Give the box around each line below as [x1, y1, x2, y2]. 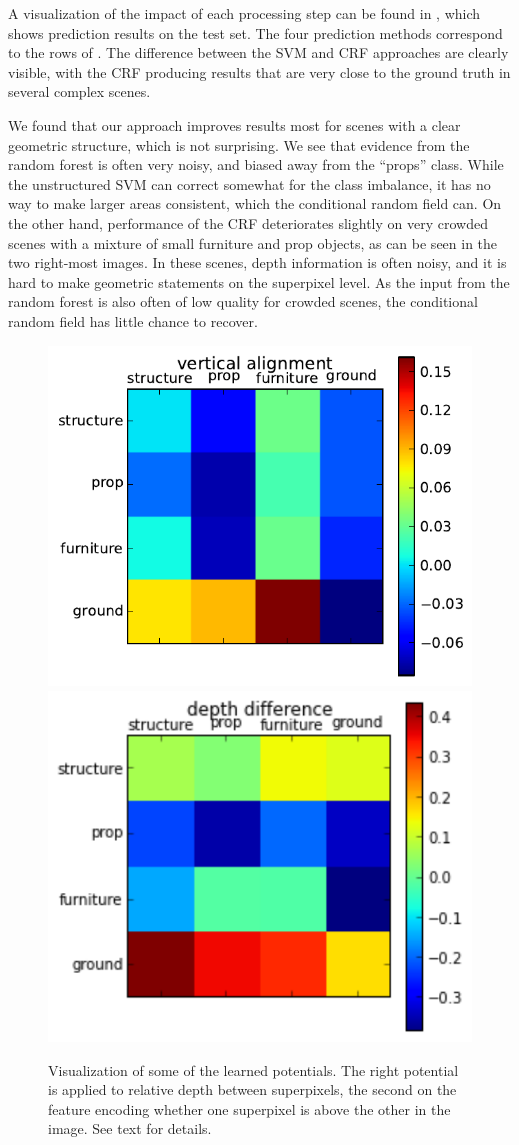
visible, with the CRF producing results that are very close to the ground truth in [8, 61, 511, 82]
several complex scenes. [8, 81, 151, 102]
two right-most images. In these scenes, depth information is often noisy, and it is [8, 252, 507, 273]
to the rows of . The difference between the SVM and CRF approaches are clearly [8, 42, 509, 63]
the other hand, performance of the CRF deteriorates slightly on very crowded [8, 212, 488, 233]
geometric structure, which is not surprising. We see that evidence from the [8, 134, 470, 155]
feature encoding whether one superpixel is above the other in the [48, 1098, 451, 1119]
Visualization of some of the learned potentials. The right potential [48, 1059, 459, 1080]
